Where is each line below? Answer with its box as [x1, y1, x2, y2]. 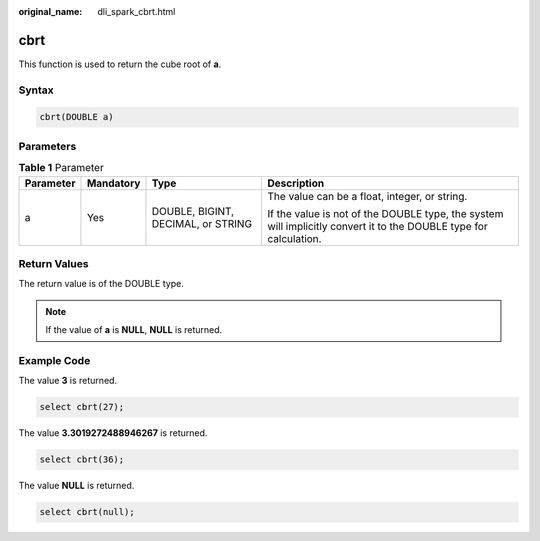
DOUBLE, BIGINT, [151, 204, 235, 218]
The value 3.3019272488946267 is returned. [18, 427, 208, 439]
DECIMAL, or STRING [151, 216, 253, 230]
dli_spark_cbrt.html [97, 6, 176, 17]
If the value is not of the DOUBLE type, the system [267, 206, 504, 220]
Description [267, 176, 325, 190]
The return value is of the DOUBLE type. [18, 278, 184, 290]
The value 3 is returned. [18, 375, 118, 387]
